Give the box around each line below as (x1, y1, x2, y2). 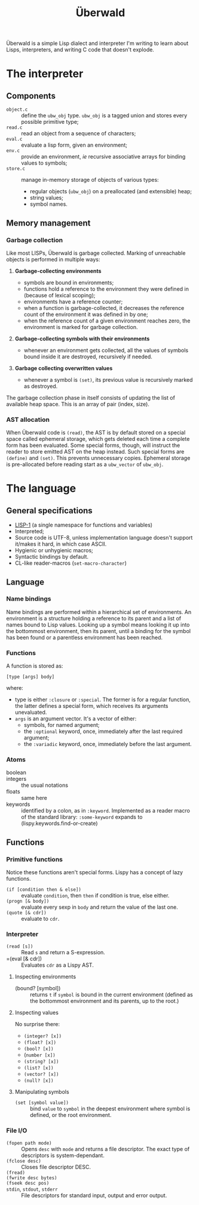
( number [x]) (23, 1051, 56, 1058)
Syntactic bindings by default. (14, 553, 88, 561)
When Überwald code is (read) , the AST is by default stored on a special (6, 429, 186, 436)
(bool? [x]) (23, 1046, 54, 1052)
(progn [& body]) (6, 898, 50, 905)
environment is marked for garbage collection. (23, 323, 138, 330)
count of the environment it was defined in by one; (23, 311, 148, 318)
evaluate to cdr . (21, 915, 60, 923)
